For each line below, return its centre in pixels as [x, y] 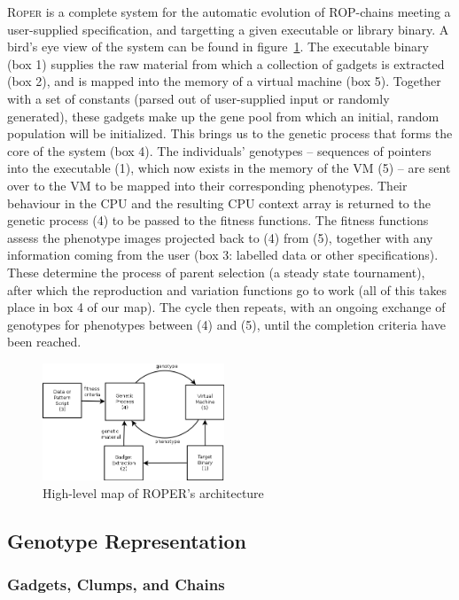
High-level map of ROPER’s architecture [153, 492]
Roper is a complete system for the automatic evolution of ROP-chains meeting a [229, 12]
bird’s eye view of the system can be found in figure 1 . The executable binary [218, 47]
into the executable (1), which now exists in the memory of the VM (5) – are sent [229, 168]
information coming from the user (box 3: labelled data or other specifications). [223, 255]
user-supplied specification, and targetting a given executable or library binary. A [228, 29]
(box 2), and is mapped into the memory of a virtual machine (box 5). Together [224, 81]
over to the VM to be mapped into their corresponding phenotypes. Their [207, 185]
